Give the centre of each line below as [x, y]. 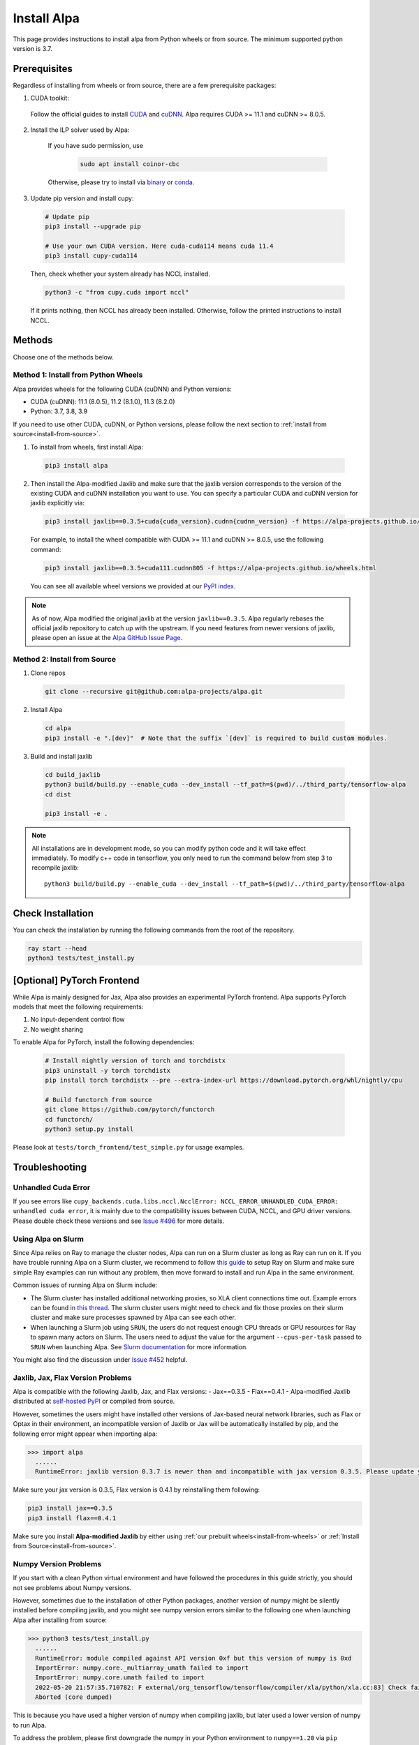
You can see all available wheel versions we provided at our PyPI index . [133, 586]
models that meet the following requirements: [78, 1007]
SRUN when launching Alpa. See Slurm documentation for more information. [139, 1346]
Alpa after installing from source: [60, 1620]
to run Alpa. [30, 1725]
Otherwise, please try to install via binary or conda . [121, 182]
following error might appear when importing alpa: [85, 1434]
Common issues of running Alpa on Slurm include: [85, 1285]
